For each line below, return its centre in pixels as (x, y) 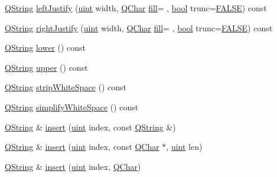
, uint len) (184, 147)
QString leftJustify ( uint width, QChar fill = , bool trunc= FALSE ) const (136, 8)
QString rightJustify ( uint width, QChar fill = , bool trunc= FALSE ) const (139, 27)
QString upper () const (46, 67)
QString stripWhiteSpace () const (66, 87)
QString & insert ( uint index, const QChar (82, 147)
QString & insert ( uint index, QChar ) (73, 166)
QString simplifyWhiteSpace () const (72, 106)
